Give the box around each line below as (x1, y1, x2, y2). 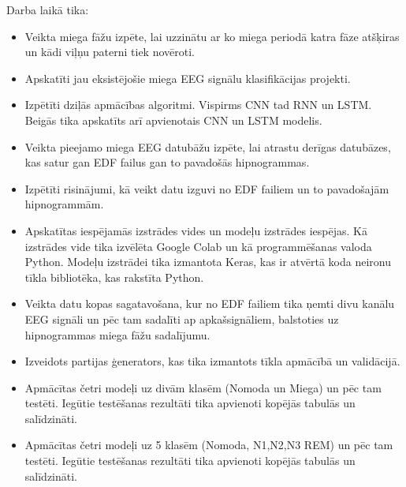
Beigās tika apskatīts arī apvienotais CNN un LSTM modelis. (24, 111, 322, 128)
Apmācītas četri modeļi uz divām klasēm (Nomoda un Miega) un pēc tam (24, 379, 382, 395)
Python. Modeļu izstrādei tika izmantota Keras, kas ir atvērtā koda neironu (24, 253, 392, 270)
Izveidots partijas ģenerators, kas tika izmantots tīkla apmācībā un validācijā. (24, 353, 400, 369)
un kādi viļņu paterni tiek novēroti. (24, 43, 195, 60)
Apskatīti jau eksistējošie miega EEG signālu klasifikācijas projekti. (24, 69, 351, 86)
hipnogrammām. (24, 196, 104, 212)
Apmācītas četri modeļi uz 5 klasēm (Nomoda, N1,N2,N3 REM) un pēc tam (24, 436, 393, 453)
